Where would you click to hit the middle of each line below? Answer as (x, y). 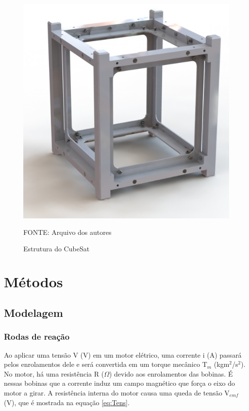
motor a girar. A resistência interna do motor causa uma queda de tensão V (117, 393)
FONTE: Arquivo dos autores (67, 232)
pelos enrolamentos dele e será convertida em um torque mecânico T (106, 364)
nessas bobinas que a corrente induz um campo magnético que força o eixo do (119, 383)
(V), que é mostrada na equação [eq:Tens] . (67, 402)
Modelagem (33, 313)
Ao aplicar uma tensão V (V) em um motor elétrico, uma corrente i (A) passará (123, 354)
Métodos (33, 282)
